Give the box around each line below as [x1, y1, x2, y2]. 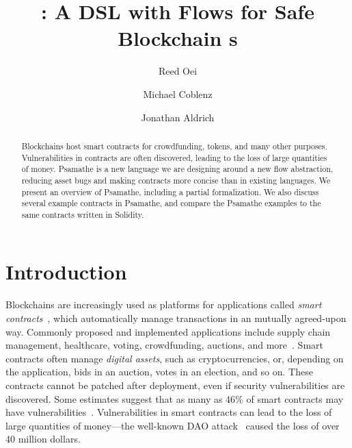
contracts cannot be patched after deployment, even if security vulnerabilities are [5, 377, 345, 392]
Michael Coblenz [143, 86, 213, 101]
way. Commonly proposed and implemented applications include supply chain [5, 324, 331, 338]
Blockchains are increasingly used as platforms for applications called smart [5, 297, 322, 312]
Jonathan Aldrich [141, 110, 215, 124]
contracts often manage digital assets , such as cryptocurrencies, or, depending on [5, 351, 344, 365]
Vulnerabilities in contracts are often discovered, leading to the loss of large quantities [21, 151, 327, 163]
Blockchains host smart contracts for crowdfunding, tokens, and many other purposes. [21, 140, 327, 151]
